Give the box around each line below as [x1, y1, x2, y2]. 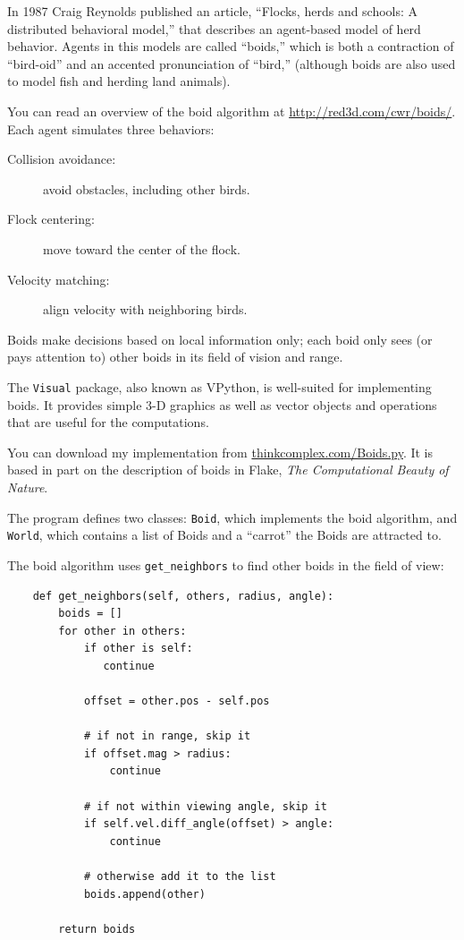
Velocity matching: [7, 269, 110, 288]
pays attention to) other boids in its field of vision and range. [7, 347, 343, 366]
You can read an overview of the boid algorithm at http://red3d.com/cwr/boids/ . [7, 101, 456, 120]
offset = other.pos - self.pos [83, 695, 270, 708]
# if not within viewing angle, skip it [83, 799, 327, 813]
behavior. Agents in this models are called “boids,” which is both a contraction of [7, 37, 454, 56]
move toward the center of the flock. [43, 239, 240, 258]
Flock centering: [7, 209, 95, 228]
